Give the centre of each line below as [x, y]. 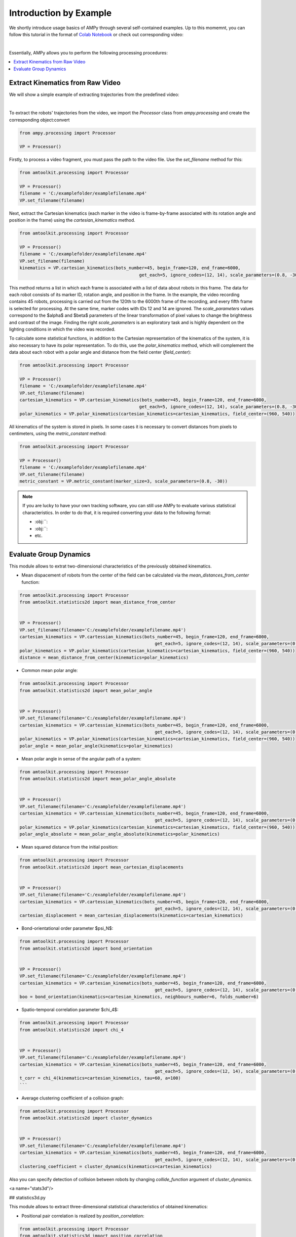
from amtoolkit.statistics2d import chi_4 [72, 1030]
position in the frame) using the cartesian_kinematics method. [72, 220]
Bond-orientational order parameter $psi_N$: [67, 928]
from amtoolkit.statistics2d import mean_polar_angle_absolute [98, 779]
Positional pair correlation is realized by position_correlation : [83, 1216]
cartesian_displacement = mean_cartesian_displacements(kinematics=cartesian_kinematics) [131, 916]
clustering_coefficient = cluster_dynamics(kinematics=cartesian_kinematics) [116, 1166]
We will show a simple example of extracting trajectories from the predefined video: [94, 95]
